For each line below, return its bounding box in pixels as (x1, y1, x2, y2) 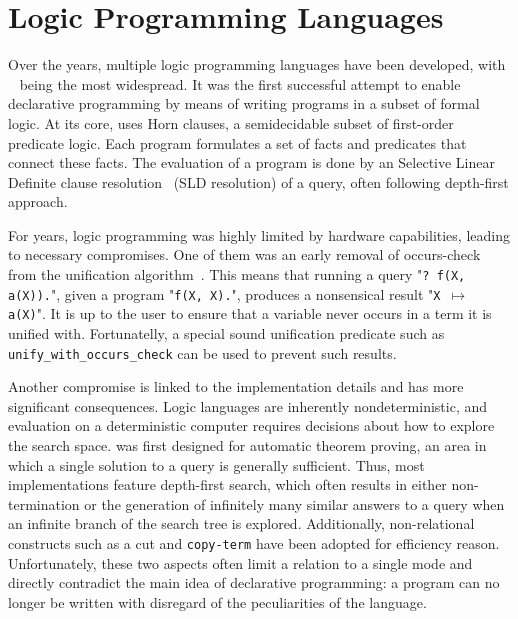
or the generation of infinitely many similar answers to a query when (84, 493, 505, 514)
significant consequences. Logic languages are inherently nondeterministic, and (8, 395, 488, 416)
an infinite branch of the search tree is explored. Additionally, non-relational (8, 513, 475, 534)
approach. (8, 191, 68, 212)
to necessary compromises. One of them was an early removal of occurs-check (8, 244, 481, 265)
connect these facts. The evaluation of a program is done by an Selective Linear (8, 152, 496, 173)
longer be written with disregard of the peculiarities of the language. (8, 591, 427, 612)
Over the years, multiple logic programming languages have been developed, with (8, 54, 506, 75)
